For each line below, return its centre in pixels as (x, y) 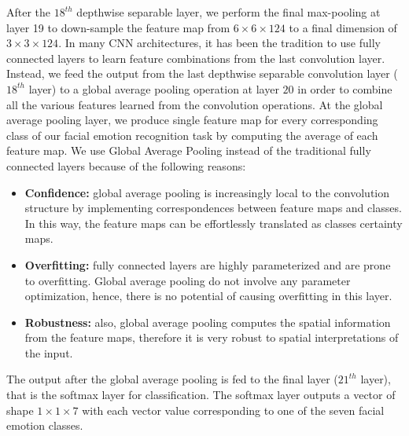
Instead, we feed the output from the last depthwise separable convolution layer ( (202, 73)
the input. (49, 352)
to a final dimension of (343, 27)
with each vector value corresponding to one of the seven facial (233, 410)
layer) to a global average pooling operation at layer (154, 88)
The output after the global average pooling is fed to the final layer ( (172, 379)
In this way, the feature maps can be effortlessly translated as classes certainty (214, 223)
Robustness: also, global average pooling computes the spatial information (208, 322)
